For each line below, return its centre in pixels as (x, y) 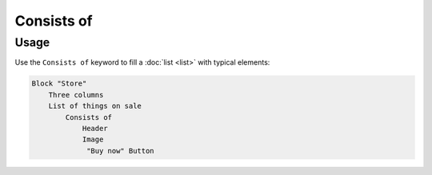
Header (95, 128)
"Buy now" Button (121, 151)
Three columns (76, 95)
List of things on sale (95, 106)
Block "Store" (59, 84)
